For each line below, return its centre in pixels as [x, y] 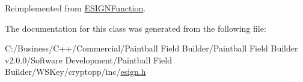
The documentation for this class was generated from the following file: [136, 28]
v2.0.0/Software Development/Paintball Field [88, 60]
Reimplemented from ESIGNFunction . [75, 8]
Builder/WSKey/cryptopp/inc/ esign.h [75, 72]
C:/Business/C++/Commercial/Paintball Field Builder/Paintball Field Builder [151, 48]
